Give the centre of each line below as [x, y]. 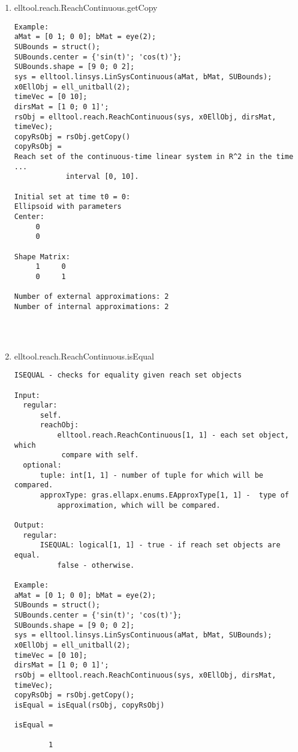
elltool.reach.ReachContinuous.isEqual [84, 356]
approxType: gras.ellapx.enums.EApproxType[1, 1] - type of [164, 495]
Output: [29, 525]
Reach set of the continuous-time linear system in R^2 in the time [154, 157]
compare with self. [100, 455]
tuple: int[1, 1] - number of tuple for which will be [152, 475]
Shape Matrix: [42, 257]
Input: [27, 395]
